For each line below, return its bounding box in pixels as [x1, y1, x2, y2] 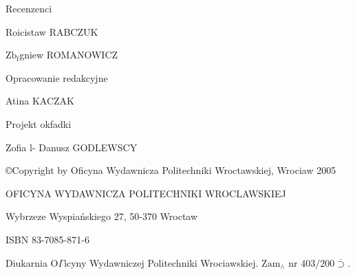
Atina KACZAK [6, 93, 74, 108]
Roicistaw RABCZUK [6, 24, 98, 38]
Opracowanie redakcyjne [6, 70, 108, 85]
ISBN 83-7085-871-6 [6, 232, 89, 246]
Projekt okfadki [6, 116, 72, 131]
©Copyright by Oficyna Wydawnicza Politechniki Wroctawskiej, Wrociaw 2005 [6, 163, 336, 177]
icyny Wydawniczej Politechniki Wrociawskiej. [64, 255, 259, 269]
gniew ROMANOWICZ [19, 47, 118, 62]
